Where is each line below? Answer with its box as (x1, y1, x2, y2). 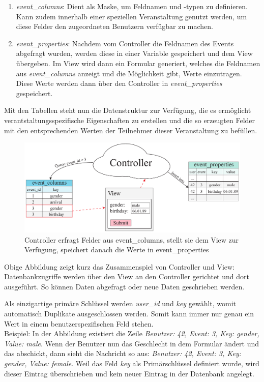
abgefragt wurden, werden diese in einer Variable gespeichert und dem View (16, 48, 253, 58)
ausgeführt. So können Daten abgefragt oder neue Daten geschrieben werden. (4, 281, 245, 291)
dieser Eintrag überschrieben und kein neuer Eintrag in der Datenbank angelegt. (4, 368, 254, 378)
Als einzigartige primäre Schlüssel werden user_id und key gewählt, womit (4, 298, 237, 309)
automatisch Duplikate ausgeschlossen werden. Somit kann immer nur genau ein (4, 308, 254, 319)
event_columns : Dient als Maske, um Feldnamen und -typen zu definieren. (16, 1, 248, 11)
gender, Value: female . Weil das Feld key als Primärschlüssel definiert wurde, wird (4, 358, 259, 369)
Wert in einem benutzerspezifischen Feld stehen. (4, 318, 154, 329)
